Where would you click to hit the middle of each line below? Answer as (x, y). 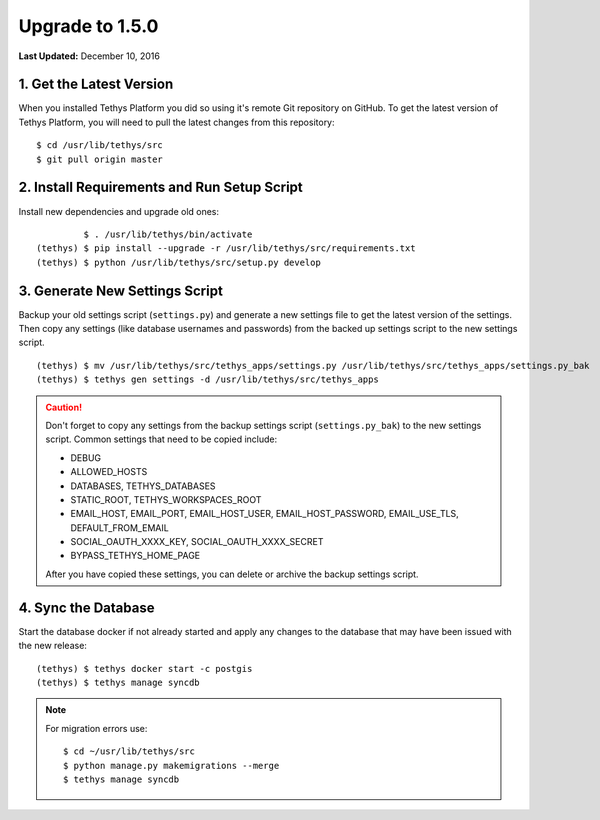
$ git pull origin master (100, 159)
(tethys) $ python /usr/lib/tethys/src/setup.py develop (179, 262)
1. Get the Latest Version (96, 84)
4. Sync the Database (86, 607)
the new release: (52, 646)
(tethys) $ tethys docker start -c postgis (144, 668)
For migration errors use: (96, 728)
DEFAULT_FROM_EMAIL (119, 527)
